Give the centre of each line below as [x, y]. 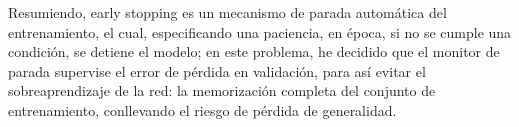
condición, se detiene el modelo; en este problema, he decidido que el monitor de [254, 51]
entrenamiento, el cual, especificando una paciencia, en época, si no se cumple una [260, 31]
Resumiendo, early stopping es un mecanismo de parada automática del [227, 12]
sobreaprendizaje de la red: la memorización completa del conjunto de [222, 90]
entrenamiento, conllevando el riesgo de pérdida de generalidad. [202, 109]
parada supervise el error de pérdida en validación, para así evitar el [217, 70]
